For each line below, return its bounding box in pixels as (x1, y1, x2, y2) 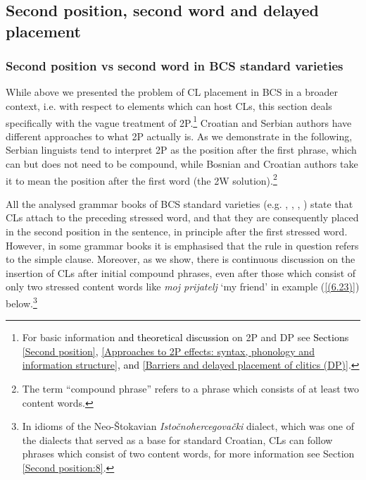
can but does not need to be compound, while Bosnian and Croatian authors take (6, 156, 358, 171)
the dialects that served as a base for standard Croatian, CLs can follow (22, 432, 333, 447)
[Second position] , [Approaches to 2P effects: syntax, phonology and (22, 343, 315, 358)
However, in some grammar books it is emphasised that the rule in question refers (6, 238, 359, 252)
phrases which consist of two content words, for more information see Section (22, 446, 355, 461)
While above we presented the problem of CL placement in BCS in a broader (6, 85, 338, 99)
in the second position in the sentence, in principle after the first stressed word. (6, 224, 348, 239)
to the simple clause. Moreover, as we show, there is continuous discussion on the (6, 252, 355, 266)
